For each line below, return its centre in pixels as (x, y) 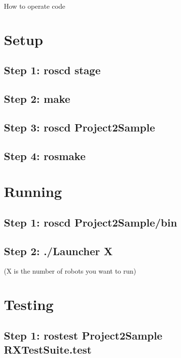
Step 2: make (37, 99)
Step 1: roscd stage (52, 70)
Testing (29, 304)
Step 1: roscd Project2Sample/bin (90, 222)
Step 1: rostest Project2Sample (83, 335)
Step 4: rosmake (45, 155)
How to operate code (35, 6)
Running (33, 191)
